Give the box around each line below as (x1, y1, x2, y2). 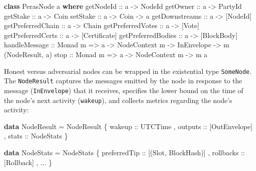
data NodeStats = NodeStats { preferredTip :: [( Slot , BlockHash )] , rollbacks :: (4, 147, 245, 157)
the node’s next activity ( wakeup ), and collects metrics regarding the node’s (4, 95, 232, 105)
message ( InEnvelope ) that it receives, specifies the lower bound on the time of (4, 85, 244, 95)
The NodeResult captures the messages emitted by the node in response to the (4, 75, 242, 86)
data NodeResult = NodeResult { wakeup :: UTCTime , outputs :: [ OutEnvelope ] (4, 121, 253, 131)
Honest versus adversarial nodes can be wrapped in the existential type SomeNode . (4, 66, 252, 76)
